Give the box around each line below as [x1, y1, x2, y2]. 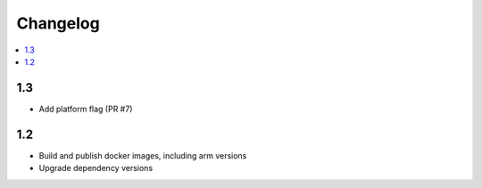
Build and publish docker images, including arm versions [38, 150, 247, 160]
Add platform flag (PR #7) [38, 103, 133, 114]
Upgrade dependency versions [38, 163, 154, 174]
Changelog [16, 13, 100, 33]
